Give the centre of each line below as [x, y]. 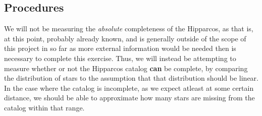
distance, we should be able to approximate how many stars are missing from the [129, 98]
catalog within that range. [44, 107]
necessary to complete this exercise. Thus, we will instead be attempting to [120, 58]
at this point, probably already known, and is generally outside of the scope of [125, 38]
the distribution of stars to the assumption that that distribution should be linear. [131, 78]
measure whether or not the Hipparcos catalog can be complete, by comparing [126, 68]
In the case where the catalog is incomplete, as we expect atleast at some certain [129, 88]
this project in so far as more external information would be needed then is [120, 48]
